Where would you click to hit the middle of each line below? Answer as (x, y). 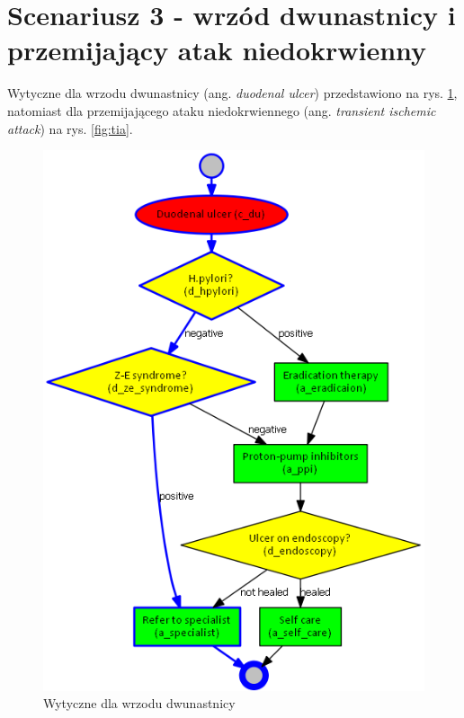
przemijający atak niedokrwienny (217, 50)
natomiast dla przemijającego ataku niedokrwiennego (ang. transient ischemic (222, 110)
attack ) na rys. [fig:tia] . (70, 128)
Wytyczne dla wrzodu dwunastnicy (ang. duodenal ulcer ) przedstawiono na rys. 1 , (232, 93)
